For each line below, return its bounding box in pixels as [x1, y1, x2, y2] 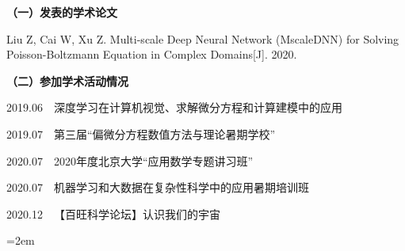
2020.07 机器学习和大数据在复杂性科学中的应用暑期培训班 [6, 179, 309, 196]
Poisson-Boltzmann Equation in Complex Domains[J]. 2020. [6, 46, 297, 63]
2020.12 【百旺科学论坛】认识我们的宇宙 [6, 205, 220, 222]
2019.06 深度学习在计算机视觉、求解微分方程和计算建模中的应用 [6, 99, 342, 116]
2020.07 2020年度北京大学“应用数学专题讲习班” [6, 152, 254, 169]
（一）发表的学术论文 [6, 4, 117, 20]
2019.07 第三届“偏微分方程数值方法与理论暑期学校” [6, 125, 276, 142]
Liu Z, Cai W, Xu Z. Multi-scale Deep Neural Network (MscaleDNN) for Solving [6, 30, 399, 47]
